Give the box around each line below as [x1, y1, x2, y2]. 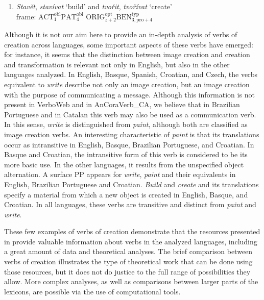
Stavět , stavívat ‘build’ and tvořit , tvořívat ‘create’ [16, 1, 172, 11]
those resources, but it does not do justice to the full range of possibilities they [4, 266, 251, 277]
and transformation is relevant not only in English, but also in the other [4, 59, 230, 69]
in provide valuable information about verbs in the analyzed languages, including [4, 236, 257, 246]
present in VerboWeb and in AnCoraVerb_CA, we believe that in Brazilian [4, 99, 240, 110]
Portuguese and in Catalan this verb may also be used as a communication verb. [4, 109, 256, 119]
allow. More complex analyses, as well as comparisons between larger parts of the [4, 276, 258, 287]
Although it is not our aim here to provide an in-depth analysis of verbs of [4, 29, 237, 40]
